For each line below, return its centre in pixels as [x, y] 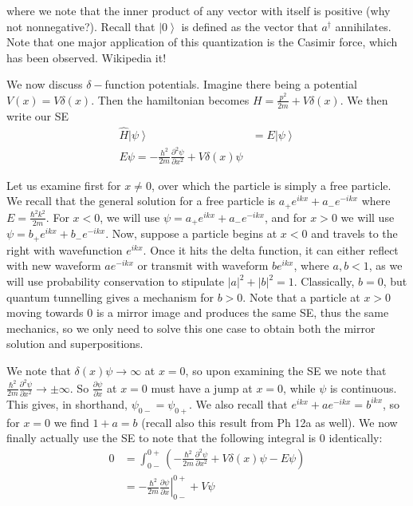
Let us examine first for [64, 185]
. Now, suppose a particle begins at [191, 233]
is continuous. [363, 387]
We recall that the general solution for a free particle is [141, 201]
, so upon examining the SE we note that [286, 371]
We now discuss [45, 84]
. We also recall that [238, 403]
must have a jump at [202, 387]
